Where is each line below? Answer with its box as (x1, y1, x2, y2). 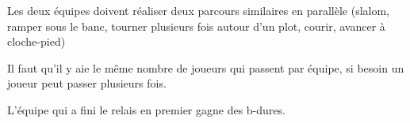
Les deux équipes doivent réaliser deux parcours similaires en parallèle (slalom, (7, 2, 390, 18)
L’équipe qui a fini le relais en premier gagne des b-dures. (7, 101, 285, 117)
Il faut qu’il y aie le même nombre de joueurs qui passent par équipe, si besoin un (7, 59, 404, 76)
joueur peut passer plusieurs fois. (7, 75, 167, 91)
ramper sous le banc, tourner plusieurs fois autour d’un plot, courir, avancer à (7, 17, 385, 34)
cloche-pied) (7, 33, 66, 50)
